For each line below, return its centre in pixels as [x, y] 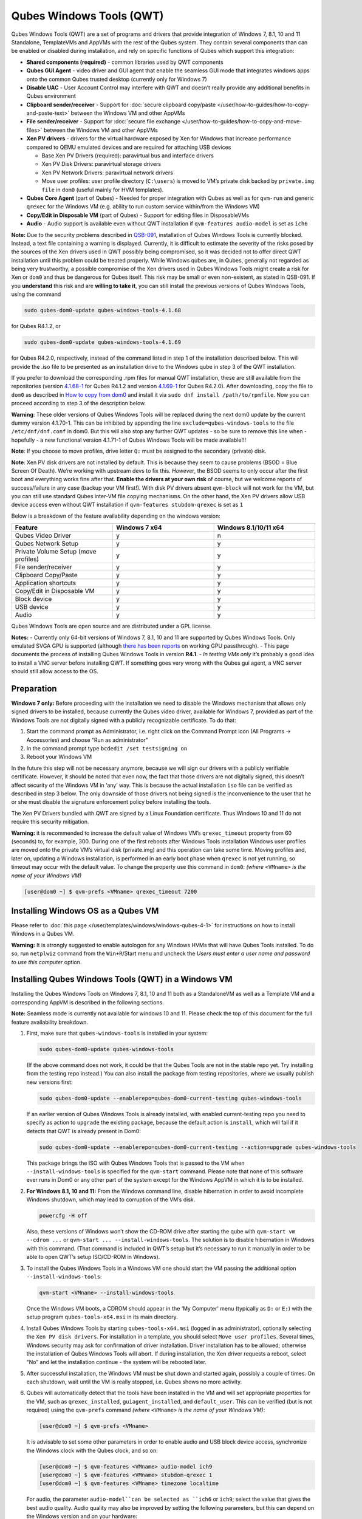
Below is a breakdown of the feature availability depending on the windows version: [116, 516]
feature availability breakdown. [50, 1022]
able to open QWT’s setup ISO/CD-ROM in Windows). [93, 1257]
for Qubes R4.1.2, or [36, 326]
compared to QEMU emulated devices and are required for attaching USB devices [129, 147]
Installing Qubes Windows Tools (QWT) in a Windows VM [122, 979]
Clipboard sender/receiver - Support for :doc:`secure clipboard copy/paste [121, 105]
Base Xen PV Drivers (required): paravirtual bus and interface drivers [128, 156]
